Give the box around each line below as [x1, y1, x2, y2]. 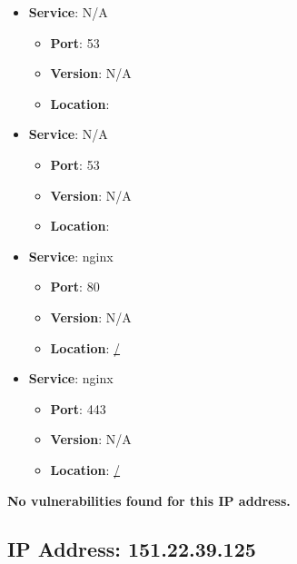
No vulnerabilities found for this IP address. [7, 490, 291, 510]
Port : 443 [50, 399, 106, 418]
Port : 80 [50, 277, 100, 296]
